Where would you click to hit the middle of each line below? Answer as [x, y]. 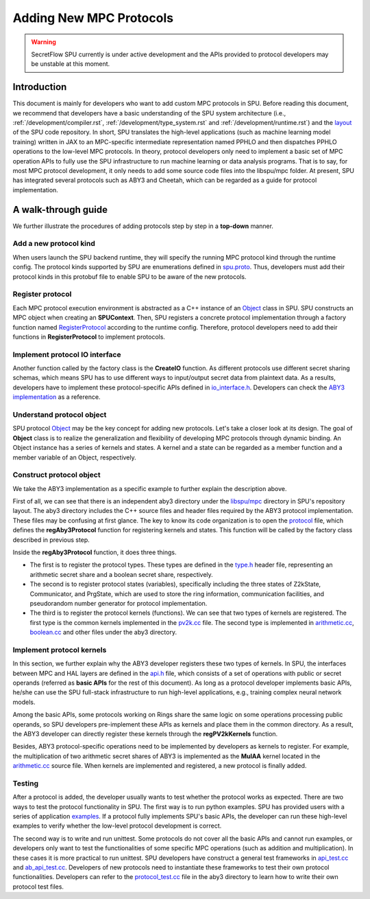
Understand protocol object [60, 414]
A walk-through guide [60, 209]
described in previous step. [51, 540]
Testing [26, 783]
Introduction [40, 87]
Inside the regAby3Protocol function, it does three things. [95, 552]
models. [24, 702]
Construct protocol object [57, 475]
